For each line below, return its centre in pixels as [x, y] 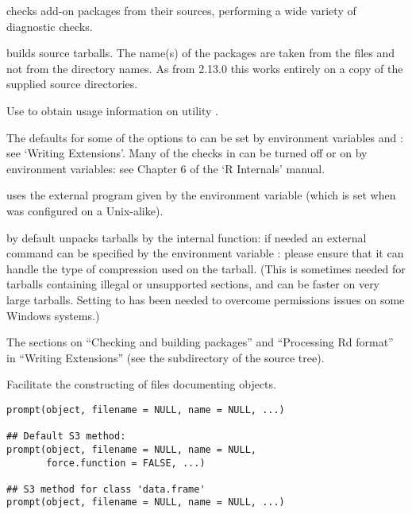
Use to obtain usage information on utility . [112, 110]
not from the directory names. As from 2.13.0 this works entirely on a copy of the [205, 68]
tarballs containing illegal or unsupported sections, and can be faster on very [193, 284]
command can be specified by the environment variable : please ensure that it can [205, 253]
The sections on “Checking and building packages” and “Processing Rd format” [200, 342]
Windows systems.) [53, 315]
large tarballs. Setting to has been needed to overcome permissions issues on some [206, 299]
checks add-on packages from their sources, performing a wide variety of [181, 10]
